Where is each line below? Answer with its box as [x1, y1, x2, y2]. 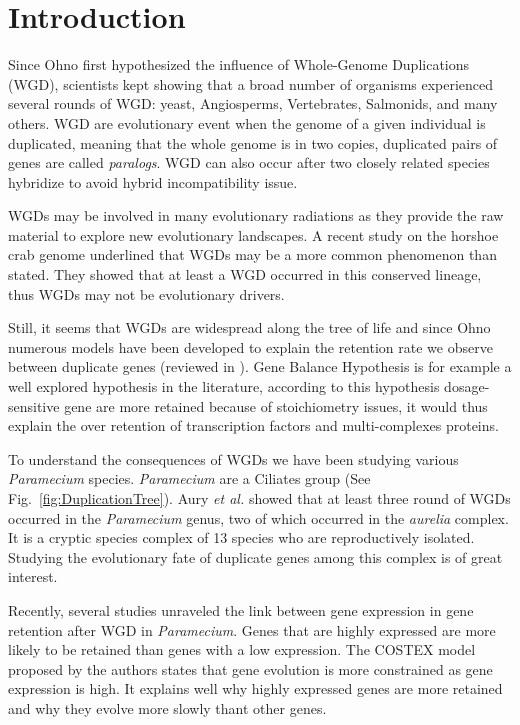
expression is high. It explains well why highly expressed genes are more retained [8, 678, 503, 699]
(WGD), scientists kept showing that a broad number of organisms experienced [8, 73, 494, 94]
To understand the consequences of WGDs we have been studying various [8, 448, 459, 469]
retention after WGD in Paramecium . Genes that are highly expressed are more [8, 619, 496, 640]
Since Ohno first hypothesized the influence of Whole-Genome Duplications [8, 54, 470, 75]
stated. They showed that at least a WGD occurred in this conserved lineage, [8, 264, 482, 285]
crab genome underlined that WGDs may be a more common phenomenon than [8, 244, 497, 265]
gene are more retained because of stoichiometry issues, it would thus [64, 395, 488, 416]
